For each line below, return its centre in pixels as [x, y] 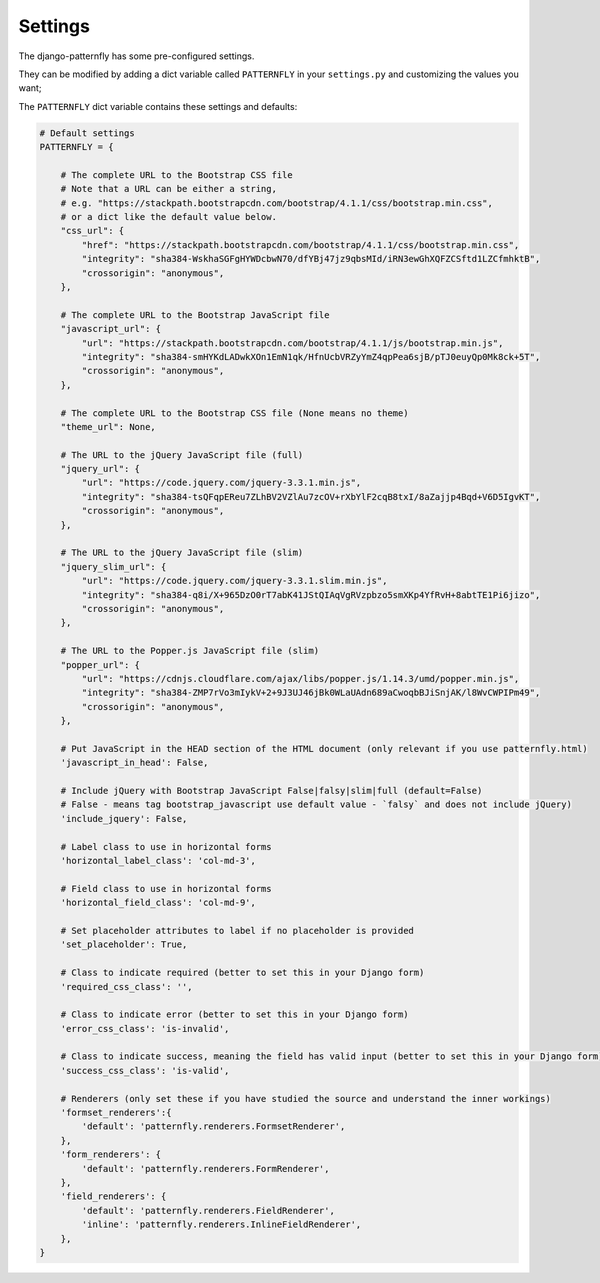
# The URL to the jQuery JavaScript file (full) [182, 454]
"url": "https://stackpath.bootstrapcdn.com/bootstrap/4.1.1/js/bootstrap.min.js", [292, 343]
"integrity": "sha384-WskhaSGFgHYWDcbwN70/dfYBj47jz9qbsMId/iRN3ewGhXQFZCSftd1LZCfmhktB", [311, 259]
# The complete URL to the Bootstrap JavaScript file [195, 314]
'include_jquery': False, [124, 818]
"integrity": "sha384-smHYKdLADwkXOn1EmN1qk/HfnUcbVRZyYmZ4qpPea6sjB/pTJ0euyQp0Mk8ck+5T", [311, 356]
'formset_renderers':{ [116, 1113]
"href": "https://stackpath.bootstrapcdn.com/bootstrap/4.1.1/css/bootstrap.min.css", [300, 244]
